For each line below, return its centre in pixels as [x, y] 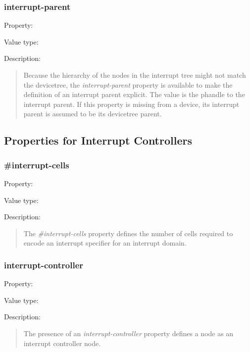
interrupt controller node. [62, 343]
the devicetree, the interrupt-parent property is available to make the [128, 84]
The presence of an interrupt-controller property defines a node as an [128, 333]
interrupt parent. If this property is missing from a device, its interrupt [131, 104]
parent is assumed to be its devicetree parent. [93, 114]
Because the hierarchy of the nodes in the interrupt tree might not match [135, 75]
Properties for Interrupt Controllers [98, 140]
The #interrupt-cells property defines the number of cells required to [128, 233]
